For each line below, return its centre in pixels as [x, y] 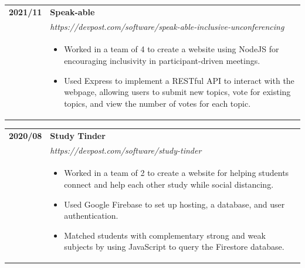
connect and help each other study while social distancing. [169, 184]
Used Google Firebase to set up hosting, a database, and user [174, 204]
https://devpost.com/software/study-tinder [126, 150]
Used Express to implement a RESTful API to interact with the [179, 80]
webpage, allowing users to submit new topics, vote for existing [177, 92]
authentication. [91, 216]
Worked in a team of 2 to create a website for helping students [177, 173]
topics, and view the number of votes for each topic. [157, 103]
